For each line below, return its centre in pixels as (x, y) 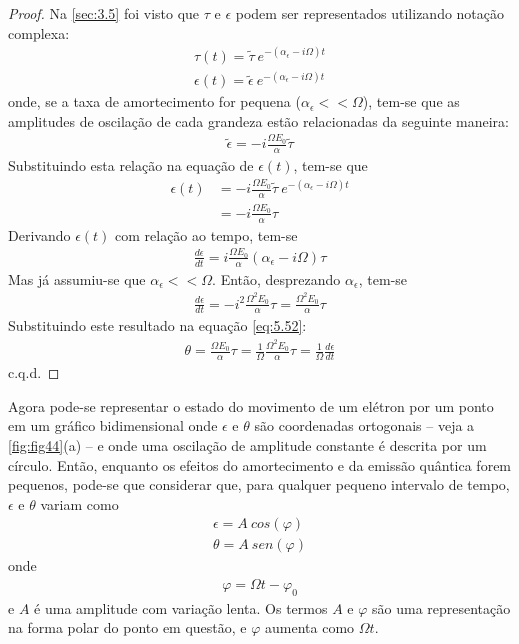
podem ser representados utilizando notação (370, 13)
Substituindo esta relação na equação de (131, 165)
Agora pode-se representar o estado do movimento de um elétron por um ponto (251, 405)
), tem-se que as (411, 101)
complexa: (39, 32)
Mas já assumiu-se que (77, 278)
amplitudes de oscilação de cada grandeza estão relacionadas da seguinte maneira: (258, 120)
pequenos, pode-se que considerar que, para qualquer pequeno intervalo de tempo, (259, 484)
